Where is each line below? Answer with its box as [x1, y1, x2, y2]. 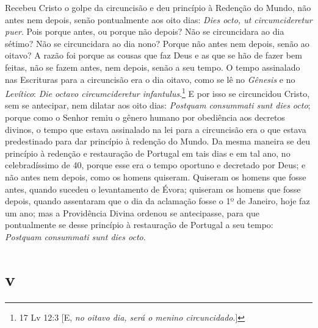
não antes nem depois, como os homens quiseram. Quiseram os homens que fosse [5, 170, 306, 183]
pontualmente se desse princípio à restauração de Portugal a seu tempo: [5, 218, 273, 231]
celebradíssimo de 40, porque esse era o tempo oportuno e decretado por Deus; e [5, 159, 306, 171]
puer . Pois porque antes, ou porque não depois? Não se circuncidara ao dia [5, 25, 284, 38]
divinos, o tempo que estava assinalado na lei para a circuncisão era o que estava [5, 123, 306, 135]
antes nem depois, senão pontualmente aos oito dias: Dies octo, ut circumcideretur [5, 13, 313, 26]
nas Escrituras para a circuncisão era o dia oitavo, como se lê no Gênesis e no [5, 73, 295, 85]
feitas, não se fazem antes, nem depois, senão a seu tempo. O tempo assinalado [5, 60, 300, 73]
